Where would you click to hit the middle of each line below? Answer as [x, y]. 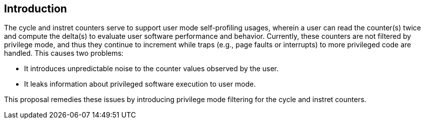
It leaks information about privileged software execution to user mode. [140, 84]
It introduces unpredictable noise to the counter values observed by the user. [151, 69]
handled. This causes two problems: [64, 53]
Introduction [36, 9]
